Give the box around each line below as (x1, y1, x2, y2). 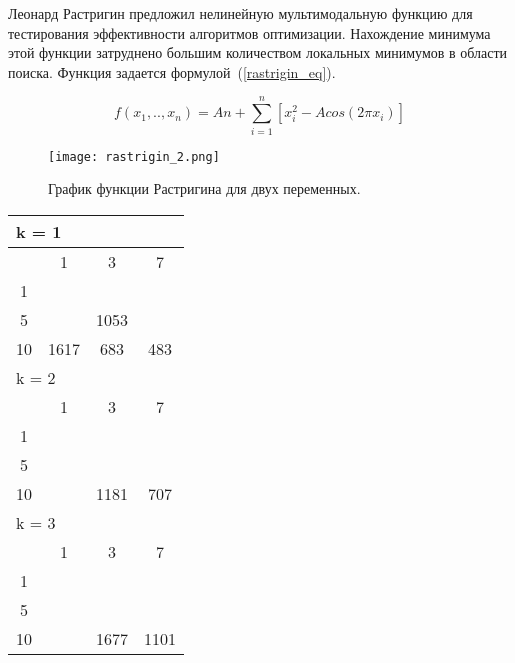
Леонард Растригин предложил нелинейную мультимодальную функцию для (8, 3, 473, 23)
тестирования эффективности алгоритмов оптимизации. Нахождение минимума (8, 22, 491, 43)
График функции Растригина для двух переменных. (48, 178, 361, 199)
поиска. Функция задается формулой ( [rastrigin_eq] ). (8, 61, 336, 82)
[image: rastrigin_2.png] (48, 149, 220, 164)
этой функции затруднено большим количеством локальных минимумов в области (8, 42, 508, 63)
